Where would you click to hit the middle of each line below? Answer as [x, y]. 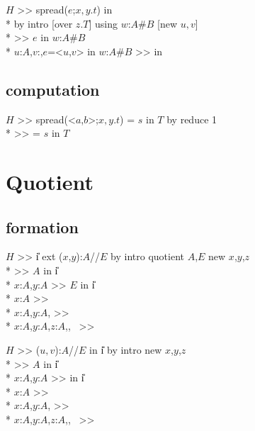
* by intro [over [39, 23]
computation [53, 89]
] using [103, 23]
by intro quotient [148, 256]
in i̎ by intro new [126, 349]
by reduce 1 [192, 119]
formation [42, 226]
